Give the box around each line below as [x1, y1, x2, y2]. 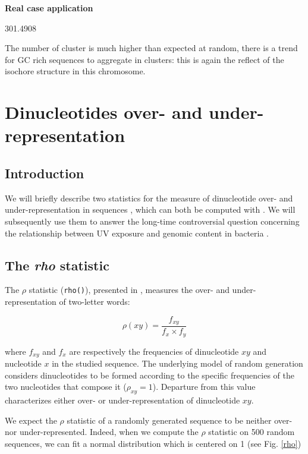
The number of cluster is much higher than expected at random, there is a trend [5, 42, 298, 54]
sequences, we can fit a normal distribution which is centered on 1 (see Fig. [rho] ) [5, 437, 301, 449]
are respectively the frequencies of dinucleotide [69, 345, 239, 357]
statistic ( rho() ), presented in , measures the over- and [29, 283, 230, 296]
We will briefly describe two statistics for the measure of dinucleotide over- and [5, 191, 293, 204]
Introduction [5, 163, 84, 182]
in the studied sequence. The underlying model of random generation [52, 357, 303, 369]
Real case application [5, 2, 93, 14]
